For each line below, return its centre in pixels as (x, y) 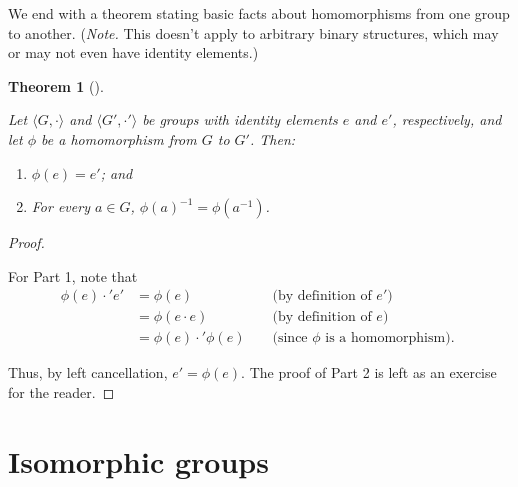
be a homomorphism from (119, 138)
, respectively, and (447, 119)
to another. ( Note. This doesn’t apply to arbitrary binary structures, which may (253, 32)
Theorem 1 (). (56, 85)
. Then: (272, 138)
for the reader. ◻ (61, 392)
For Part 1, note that (73, 275)
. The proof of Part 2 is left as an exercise (369, 372)
